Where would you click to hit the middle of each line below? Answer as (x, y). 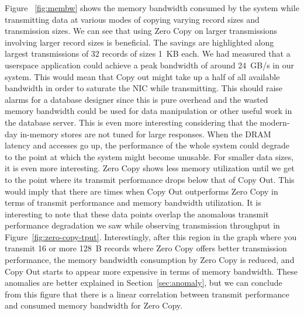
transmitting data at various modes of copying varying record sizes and (132, 19)
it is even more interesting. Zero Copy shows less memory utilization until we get (150, 168)
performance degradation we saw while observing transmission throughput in (142, 225)
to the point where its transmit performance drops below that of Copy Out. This (150, 179)
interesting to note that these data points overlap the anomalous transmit (137, 214)
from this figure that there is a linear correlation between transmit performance (147, 294)
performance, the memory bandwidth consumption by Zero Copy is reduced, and (150, 260)
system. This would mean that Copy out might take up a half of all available (142, 76)
